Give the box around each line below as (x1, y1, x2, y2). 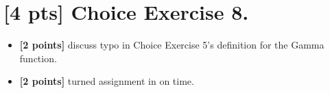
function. (19, 51, 57, 65)
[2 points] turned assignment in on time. (19, 74, 194, 88)
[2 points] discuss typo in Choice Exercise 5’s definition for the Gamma (19, 38, 325, 52)
